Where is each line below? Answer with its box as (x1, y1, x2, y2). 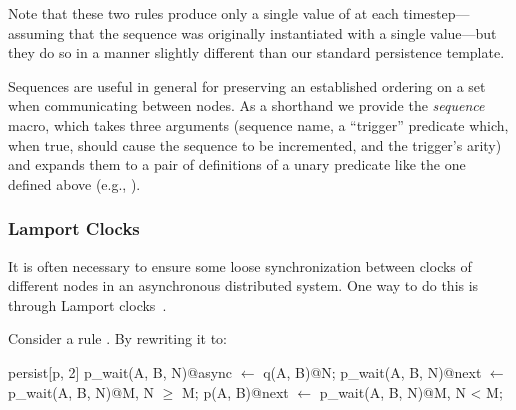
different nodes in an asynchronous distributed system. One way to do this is (8, 275, 479, 296)
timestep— (403, 3, 470, 23)
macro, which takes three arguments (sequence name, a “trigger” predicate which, (8, 114, 509, 135)
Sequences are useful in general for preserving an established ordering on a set (8, 75, 486, 96)
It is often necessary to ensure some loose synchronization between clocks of (8, 255, 472, 276)
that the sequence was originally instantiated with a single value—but (68, 22, 497, 43)
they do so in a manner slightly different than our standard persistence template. (8, 42, 505, 63)
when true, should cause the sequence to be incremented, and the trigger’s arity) (8, 134, 502, 155)
